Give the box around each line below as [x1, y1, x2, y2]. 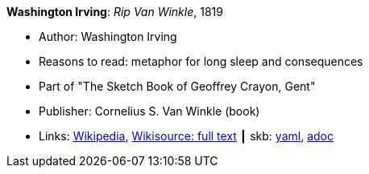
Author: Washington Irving [39, 30, 177, 43]
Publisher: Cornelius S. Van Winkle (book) [39, 104, 260, 118]
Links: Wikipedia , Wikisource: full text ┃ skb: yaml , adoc [39, 129, 334, 143]
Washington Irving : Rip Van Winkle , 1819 [6, 5, 223, 18]
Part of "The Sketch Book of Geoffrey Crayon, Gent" [39, 79, 316, 93]
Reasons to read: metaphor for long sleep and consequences [39, 55, 363, 68]
